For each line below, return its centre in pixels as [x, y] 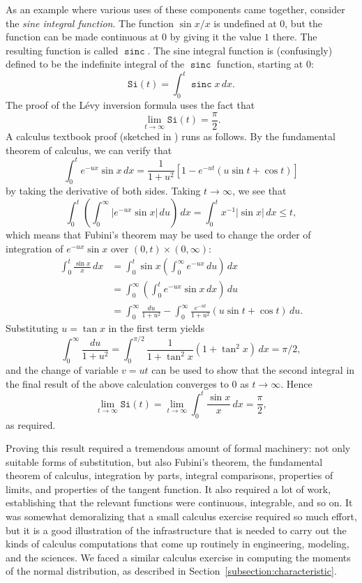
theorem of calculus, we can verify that [89, 150]
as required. [31, 424]
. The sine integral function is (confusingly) [240, 50]
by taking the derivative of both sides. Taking [103, 191]
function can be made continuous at [82, 37]
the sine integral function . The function [90, 23]
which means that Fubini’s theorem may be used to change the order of [158, 234]
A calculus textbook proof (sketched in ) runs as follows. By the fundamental [171, 136]
